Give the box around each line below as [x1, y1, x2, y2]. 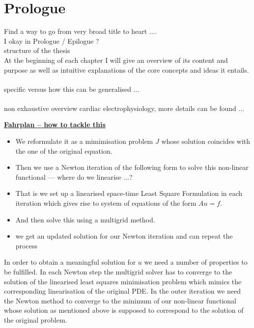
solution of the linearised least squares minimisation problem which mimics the [4, 276, 242, 286]
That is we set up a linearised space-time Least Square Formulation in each [15, 188, 243, 198]
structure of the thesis [4, 45, 70, 55]
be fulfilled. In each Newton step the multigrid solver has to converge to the [4, 267, 232, 276]
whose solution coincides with [161, 136, 251, 146]
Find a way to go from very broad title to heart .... [4, 26, 157, 36]
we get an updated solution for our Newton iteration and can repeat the [15, 231, 233, 241]
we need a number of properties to [144, 257, 248, 267]
